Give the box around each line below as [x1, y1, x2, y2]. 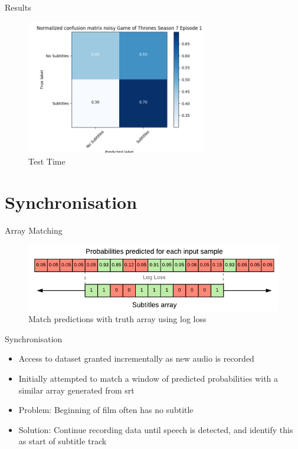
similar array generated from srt [18, 384, 135, 396]
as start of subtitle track [18, 435, 107, 447]
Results [5, 1, 31, 13]
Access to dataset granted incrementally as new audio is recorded [18, 352, 254, 365]
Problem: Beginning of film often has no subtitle [18, 404, 194, 416]
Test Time [28, 155, 66, 167]
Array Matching [5, 224, 63, 236]
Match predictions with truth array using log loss [28, 313, 207, 325]
